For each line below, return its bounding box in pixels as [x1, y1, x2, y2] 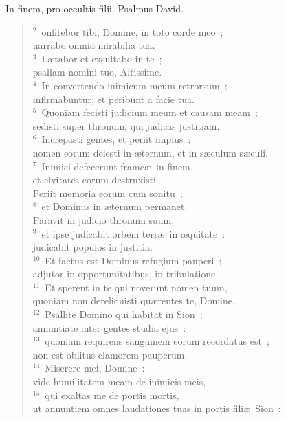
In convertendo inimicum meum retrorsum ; [41, 78, 228, 92]
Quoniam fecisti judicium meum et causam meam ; [41, 105, 258, 120]
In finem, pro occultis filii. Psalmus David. [5, 1, 184, 15]
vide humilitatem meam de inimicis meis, [32, 374, 206, 389]
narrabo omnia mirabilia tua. [32, 38, 155, 52]
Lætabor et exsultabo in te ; [41, 51, 162, 65]
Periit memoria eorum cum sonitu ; [32, 185, 183, 200]
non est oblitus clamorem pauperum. [32, 347, 188, 361]
